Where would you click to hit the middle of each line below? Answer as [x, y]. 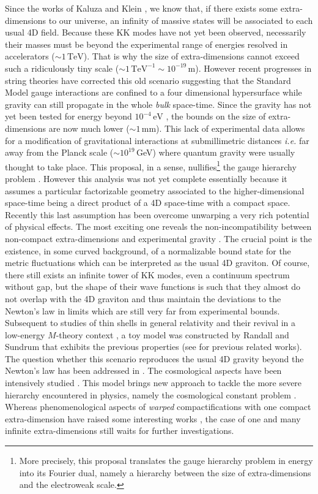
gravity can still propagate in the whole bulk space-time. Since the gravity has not [158, 104]
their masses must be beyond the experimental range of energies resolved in [146, 44]
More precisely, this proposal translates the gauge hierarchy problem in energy [166, 461]
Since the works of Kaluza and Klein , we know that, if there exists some [142, 8]
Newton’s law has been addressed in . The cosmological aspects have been [143, 370]
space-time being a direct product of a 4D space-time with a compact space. [148, 203]
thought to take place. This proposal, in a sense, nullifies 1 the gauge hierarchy [151, 165]
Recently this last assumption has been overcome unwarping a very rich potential [157, 214]
